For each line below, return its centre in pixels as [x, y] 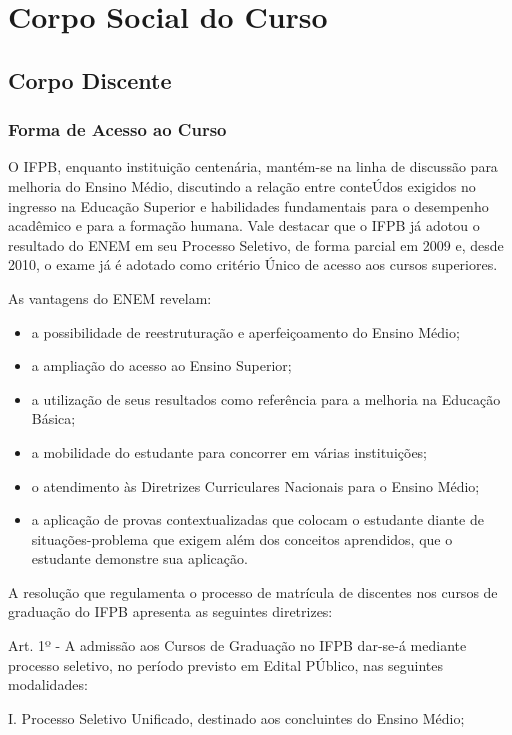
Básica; [53, 418]
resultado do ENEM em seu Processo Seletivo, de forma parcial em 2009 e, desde [256, 244]
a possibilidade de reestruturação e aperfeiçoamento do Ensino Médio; [245, 331]
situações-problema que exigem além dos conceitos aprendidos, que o [242, 538]
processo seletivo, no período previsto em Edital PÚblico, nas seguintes [226, 664]
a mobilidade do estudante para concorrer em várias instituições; [229, 451]
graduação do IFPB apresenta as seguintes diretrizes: [170, 611]
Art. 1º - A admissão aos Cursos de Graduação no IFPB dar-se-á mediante [237, 645]
